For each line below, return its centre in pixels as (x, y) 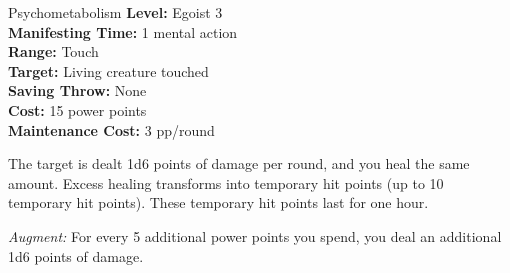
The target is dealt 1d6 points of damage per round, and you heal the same (239, 163)
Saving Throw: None (77, 90)
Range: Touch (53, 51)
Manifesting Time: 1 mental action (123, 31)
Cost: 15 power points (77, 109)
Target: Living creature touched (108, 70)
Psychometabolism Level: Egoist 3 (115, 12)
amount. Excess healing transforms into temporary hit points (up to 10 (226, 182)
